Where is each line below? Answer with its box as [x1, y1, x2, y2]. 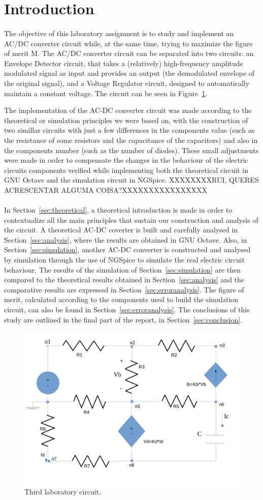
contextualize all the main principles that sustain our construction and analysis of [4, 214, 258, 225]
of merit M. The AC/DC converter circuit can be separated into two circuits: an [4, 48, 254, 58]
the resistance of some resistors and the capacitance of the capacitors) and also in [4, 134, 258, 145]
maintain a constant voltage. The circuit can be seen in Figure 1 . [4, 87, 208, 98]
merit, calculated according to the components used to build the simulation [4, 294, 239, 305]
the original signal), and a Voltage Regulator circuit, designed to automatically [4, 77, 250, 88]
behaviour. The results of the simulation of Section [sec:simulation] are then [4, 264, 241, 275]
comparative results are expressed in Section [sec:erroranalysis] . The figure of [4, 284, 244, 295]
